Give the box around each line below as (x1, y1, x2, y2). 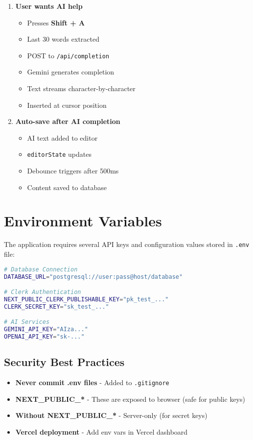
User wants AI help (15, 1, 83, 11)
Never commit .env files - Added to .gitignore (15, 377, 169, 388)
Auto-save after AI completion (15, 116, 120, 126)
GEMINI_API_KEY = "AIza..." (4, 326, 88, 333)
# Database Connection (4, 266, 78, 273)
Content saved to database (27, 182, 107, 192)
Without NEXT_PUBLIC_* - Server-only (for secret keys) (15, 410, 207, 420)
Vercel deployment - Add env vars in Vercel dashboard (15, 426, 188, 437)
